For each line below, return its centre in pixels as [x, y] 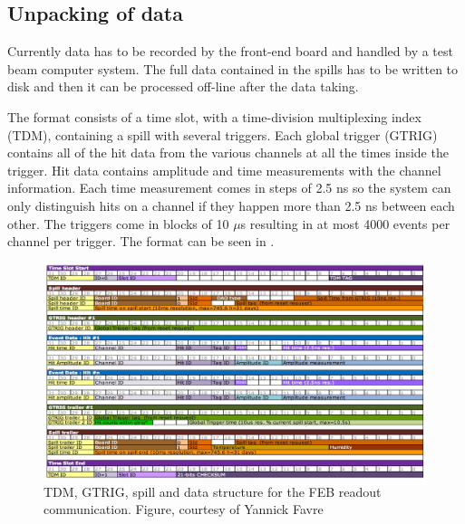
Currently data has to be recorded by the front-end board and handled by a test [230, 51]
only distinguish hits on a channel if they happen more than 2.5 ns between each [231, 205]
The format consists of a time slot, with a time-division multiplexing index [214, 116]
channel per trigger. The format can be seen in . [141, 241]
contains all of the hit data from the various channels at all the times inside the [228, 152]
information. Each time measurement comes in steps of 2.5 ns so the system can [229, 188]
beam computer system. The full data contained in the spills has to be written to [233, 68]
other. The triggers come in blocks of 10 [118, 223]
